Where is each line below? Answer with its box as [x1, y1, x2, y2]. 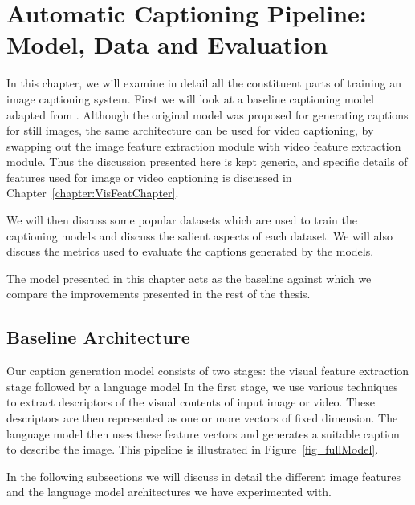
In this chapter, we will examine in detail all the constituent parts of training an [6, 75, 401, 91]
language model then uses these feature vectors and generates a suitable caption [6, 425, 400, 442]
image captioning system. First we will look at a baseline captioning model [6, 90, 374, 107]
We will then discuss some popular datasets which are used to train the [6, 212, 357, 228]
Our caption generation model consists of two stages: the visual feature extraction [6, 362, 409, 379]
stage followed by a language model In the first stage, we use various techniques [6, 378, 398, 394]
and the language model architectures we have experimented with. [6, 483, 332, 500]
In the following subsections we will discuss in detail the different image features [6, 467, 401, 484]
